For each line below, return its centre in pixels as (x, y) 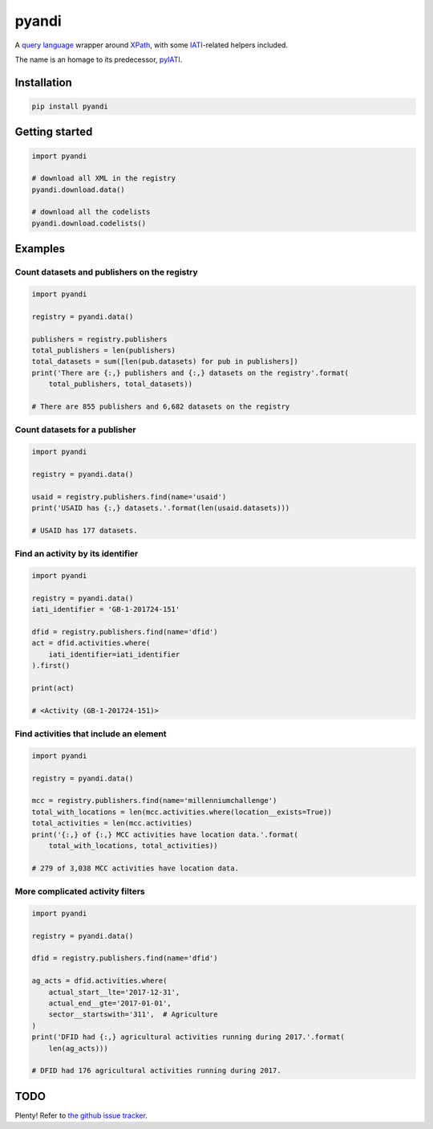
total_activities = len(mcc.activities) (112, 823)
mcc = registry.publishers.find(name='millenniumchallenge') (154, 801)
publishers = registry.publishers (99, 339)
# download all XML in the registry (104, 178)
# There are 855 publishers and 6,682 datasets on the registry (161, 406)
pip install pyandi (70, 106)
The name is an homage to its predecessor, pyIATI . (99, 59)
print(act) (53, 688)
